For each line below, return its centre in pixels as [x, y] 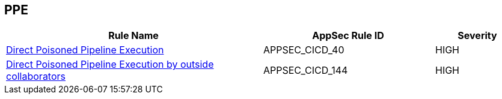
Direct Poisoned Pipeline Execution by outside [110, 64]
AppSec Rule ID [348, 36]
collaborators [36, 76]
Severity [477, 36]
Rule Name [133, 36]
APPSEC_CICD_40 [304, 50]
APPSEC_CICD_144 [306, 70]
